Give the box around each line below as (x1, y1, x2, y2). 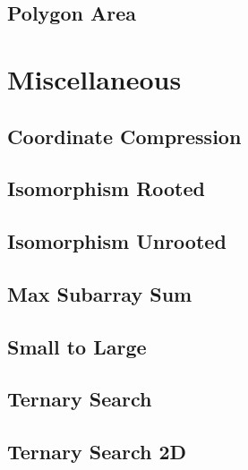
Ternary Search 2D (7, 438, 187, 466)
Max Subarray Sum (7, 279, 192, 307)
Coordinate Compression (7, 122, 242, 150)
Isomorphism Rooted (7, 175, 205, 202)
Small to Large (7, 332, 147, 360)
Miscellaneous (7, 60, 182, 97)
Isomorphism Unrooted (7, 227, 227, 255)
